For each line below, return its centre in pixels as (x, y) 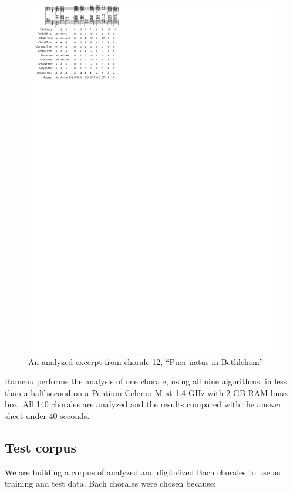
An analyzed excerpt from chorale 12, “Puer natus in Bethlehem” (146, 361)
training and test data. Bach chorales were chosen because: (110, 483)
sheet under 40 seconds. (47, 415)
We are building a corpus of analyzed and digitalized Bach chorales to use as (143, 472)
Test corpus (41, 447)
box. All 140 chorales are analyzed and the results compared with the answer (143, 404)
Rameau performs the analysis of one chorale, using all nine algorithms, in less (146, 381)
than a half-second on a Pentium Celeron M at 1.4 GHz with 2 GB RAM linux (147, 392)
